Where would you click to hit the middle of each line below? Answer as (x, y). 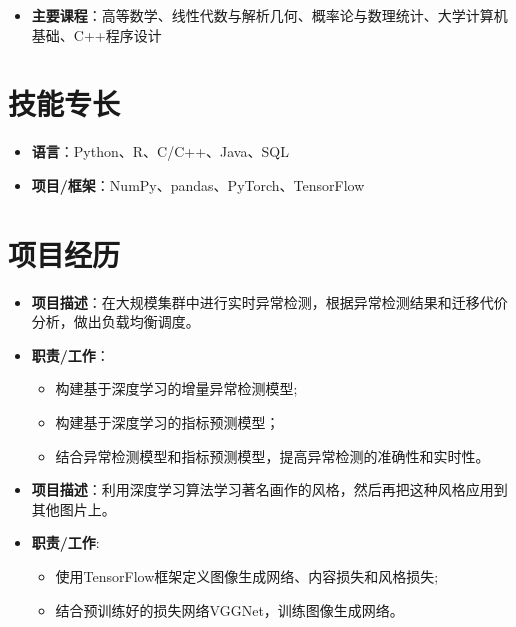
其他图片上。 (73, 508)
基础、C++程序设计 (96, 34)
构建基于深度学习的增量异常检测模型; (176, 388)
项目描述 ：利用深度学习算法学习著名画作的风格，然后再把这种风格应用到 (269, 489)
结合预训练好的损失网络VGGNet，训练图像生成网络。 (229, 609)
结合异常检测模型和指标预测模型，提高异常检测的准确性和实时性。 (272, 455)
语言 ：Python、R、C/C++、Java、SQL (160, 151)
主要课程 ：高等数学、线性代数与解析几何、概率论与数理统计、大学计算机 (269, 15)
